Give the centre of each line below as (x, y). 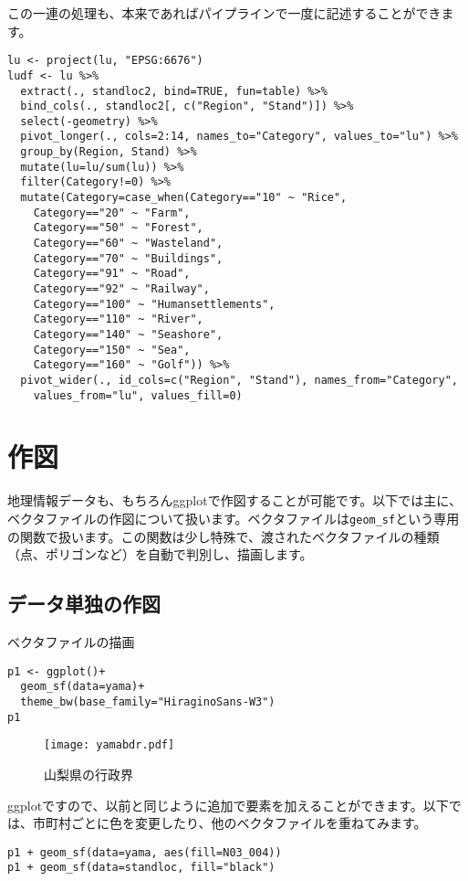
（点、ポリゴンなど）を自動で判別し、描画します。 (160, 554)
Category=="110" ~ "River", (118, 319)
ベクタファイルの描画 (71, 642)
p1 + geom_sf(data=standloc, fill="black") (141, 868)
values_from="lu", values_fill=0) (138, 395)
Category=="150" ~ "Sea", (112, 350)
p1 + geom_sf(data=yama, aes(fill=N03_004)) (145, 852)
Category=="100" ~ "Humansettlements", (154, 304)
